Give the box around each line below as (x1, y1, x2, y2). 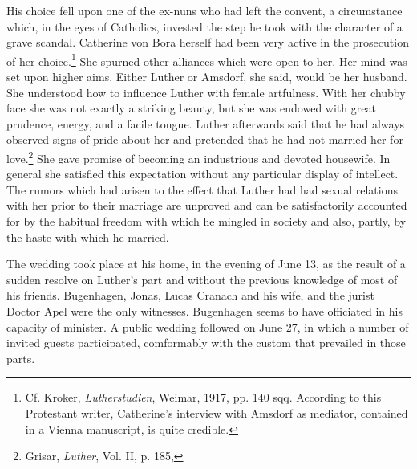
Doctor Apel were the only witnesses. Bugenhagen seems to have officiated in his (6, 303, 403, 319)
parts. (6, 349, 35, 366)
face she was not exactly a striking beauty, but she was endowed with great (6, 100, 376, 116)
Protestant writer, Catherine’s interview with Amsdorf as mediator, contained (25, 404, 408, 421)
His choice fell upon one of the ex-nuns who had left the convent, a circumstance (6, 2, 403, 18)
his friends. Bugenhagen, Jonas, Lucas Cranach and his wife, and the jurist (6, 287, 374, 304)
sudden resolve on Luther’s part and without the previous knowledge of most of (6, 271, 398, 288)
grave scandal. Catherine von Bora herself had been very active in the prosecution (6, 34, 409, 51)
